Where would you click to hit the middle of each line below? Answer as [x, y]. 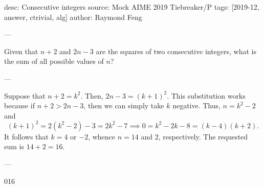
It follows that [26, 136]
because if [19, 105]
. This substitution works [206, 95]
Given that [21, 51]
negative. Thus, [196, 105]
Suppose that [25, 95]
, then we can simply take [124, 105]
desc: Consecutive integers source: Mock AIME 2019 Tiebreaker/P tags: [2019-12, [132, 7]
